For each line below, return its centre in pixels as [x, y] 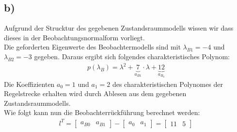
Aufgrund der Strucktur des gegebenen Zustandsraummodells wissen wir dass [119, 28]
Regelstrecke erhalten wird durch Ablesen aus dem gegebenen [95, 93]
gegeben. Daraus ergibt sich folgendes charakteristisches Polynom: [132, 56]
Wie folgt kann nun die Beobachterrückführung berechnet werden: [102, 112]
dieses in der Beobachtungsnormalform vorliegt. [74, 37]
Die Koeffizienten [29, 84]
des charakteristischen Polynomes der [168, 84]
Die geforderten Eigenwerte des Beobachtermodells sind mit [92, 47]
